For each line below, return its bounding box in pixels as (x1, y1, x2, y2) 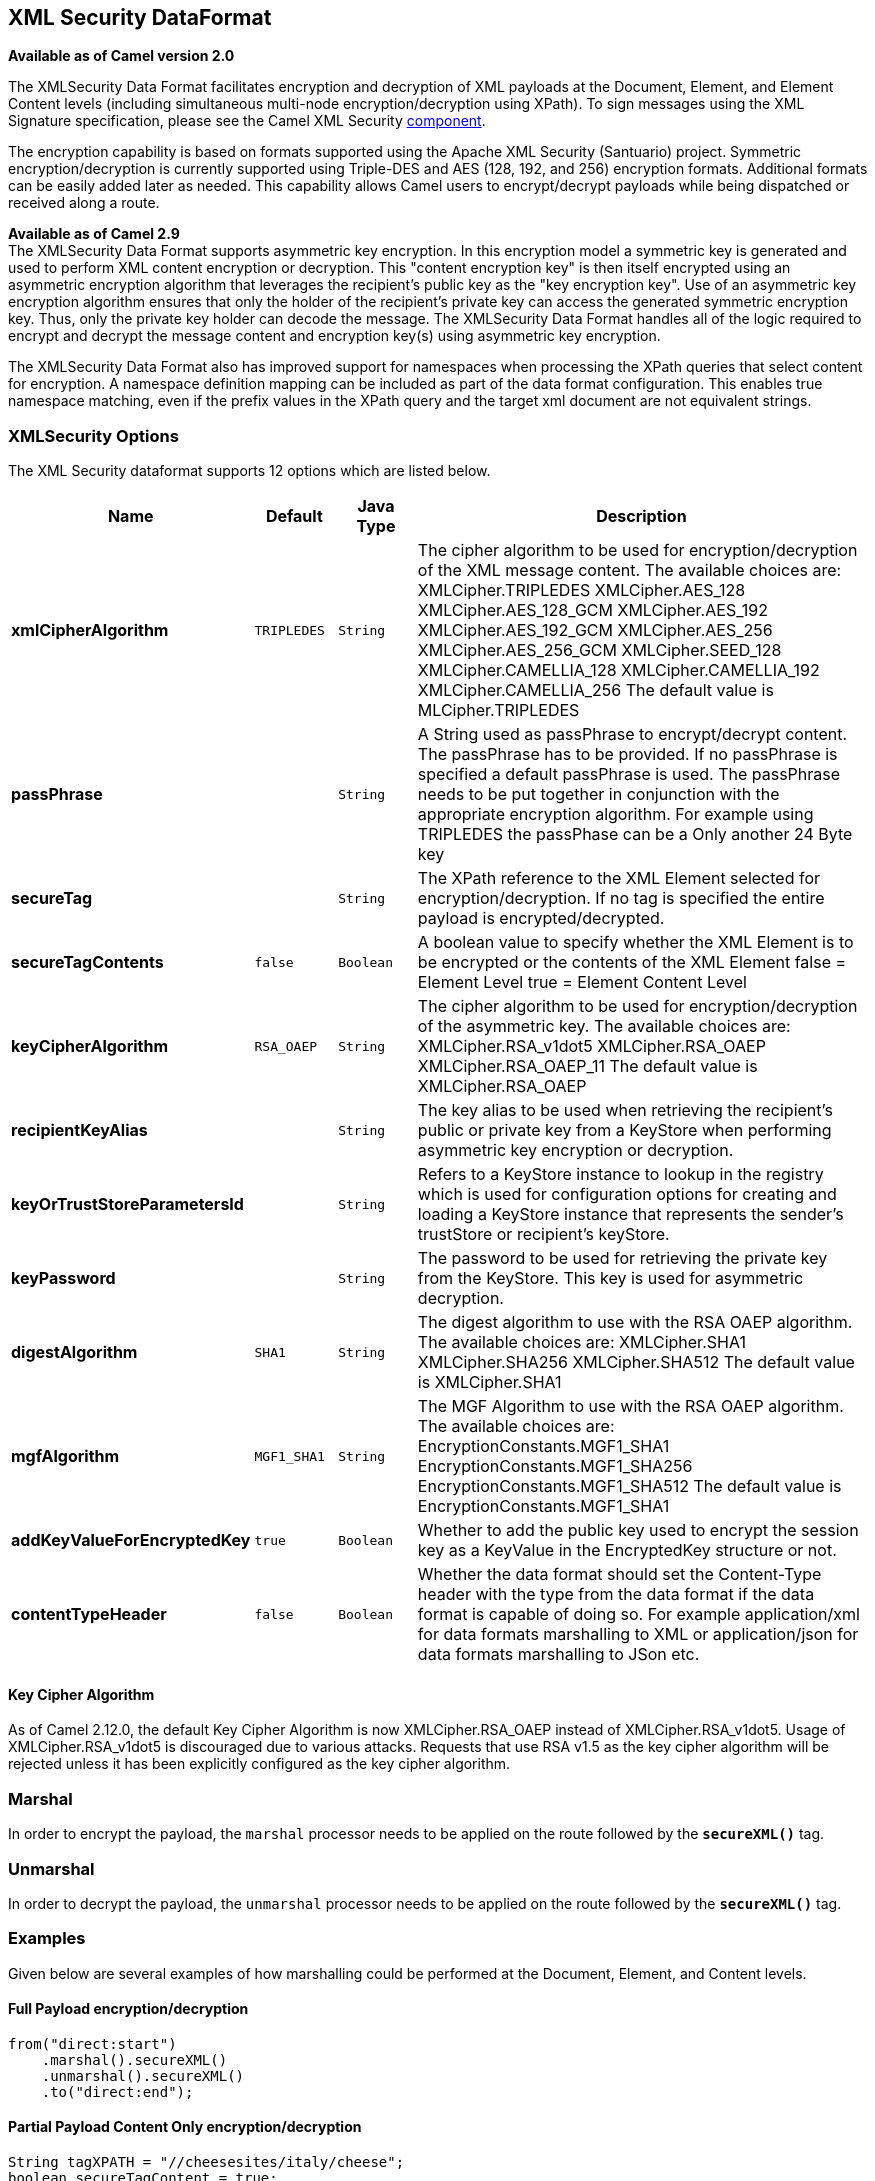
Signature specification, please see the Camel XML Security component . (8, 112, 486, 130)
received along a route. (8, 194, 160, 212)
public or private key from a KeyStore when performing (417, 1120, 832, 1141)
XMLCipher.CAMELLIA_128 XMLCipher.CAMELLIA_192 (417, 660, 820, 681)
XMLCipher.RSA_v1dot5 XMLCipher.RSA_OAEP (417, 1036, 766, 1057)
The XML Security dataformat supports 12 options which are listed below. (8, 462, 491, 480)
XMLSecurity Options (8, 425, 179, 446)
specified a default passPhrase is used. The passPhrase (417, 764, 841, 785)
